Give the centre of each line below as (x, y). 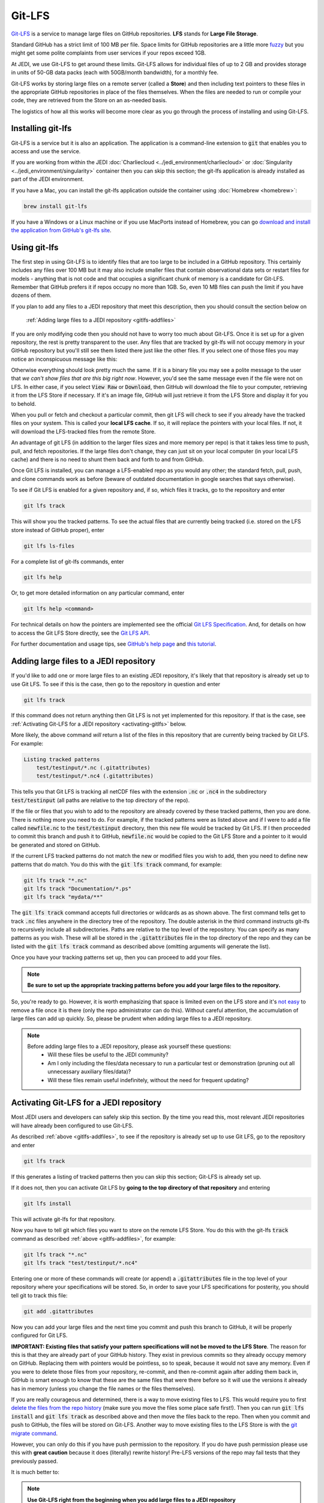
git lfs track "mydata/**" (63, 897)
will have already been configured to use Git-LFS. (72, 1125)
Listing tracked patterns (62, 759)
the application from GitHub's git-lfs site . (61, 230)
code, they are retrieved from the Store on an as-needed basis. (89, 100)
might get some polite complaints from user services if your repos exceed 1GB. (109, 53)
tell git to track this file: (39, 1295)
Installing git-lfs (41, 128)
